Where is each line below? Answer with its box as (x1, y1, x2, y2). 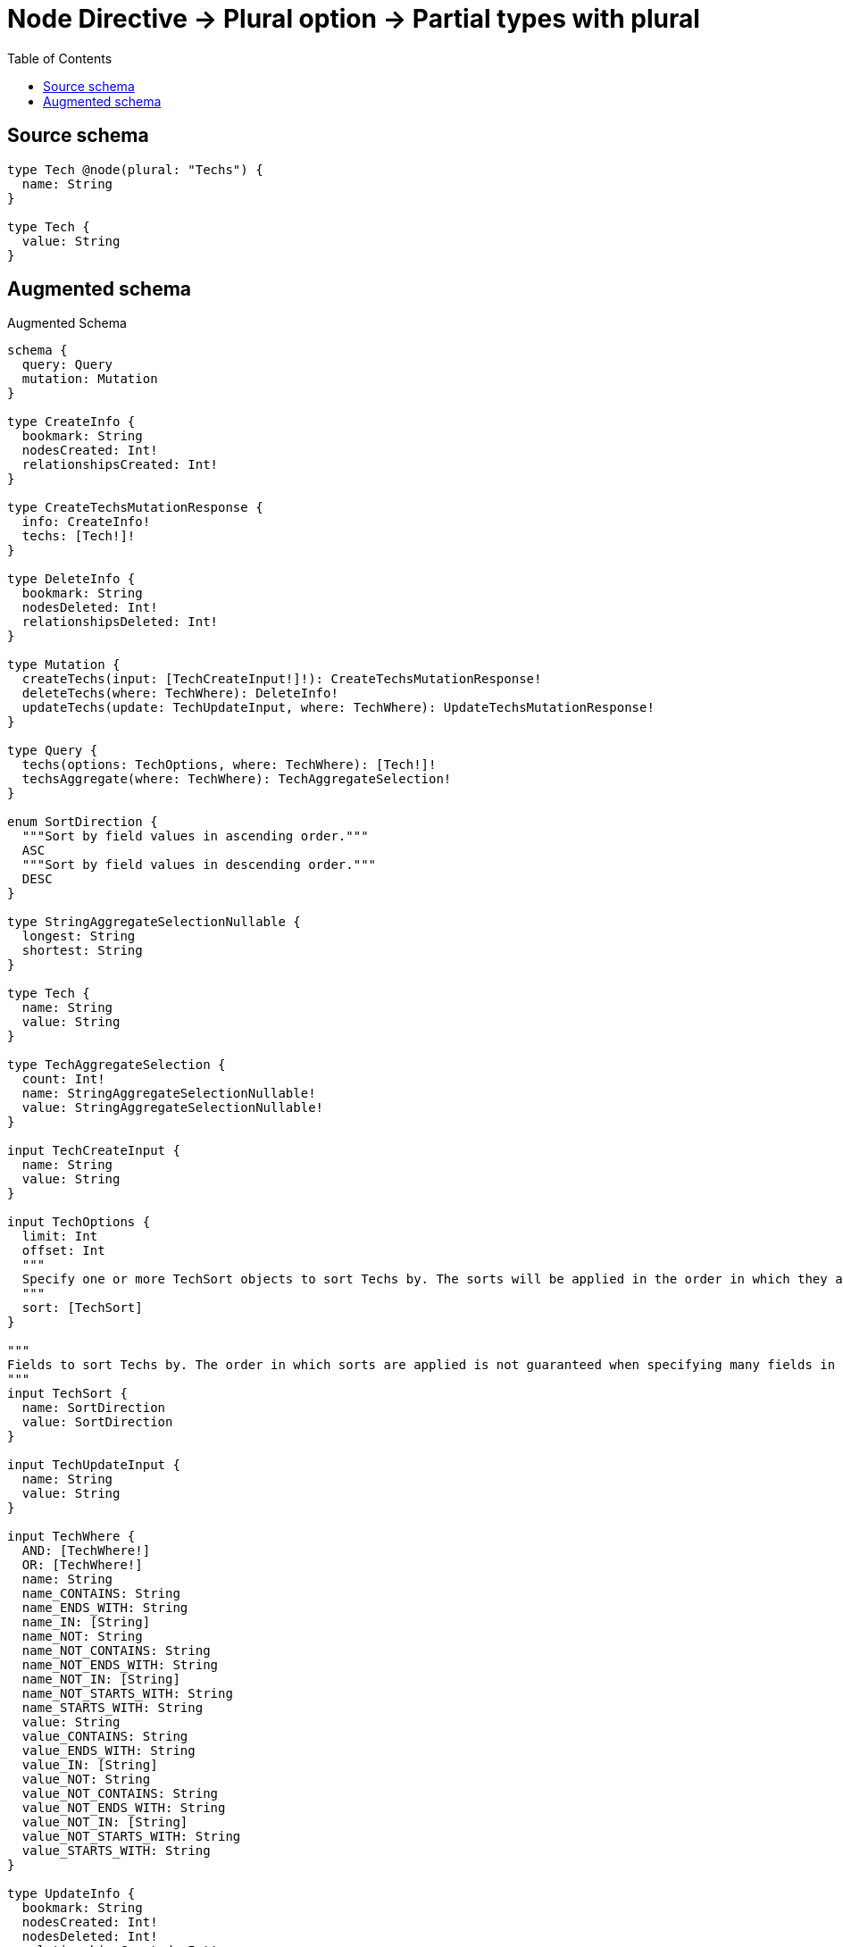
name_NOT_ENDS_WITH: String (21, 1658, 219, 1673)
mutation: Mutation (21, 372, 158, 387)
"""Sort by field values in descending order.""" (21, 857, 377, 873)
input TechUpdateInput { (7, 1458, 180, 1473)
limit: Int (21, 1229, 98, 1244)
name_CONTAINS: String (21, 1586, 180, 1601)
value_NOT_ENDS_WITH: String (21, 1801, 226, 1816)
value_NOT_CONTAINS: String (21, 1786, 219, 1801)
